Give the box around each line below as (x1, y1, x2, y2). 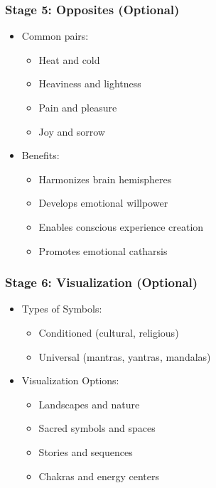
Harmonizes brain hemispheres (38, 171, 172, 186)
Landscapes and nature (38, 396, 140, 411)
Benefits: (21, 148, 60, 163)
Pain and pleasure (38, 100, 117, 114)
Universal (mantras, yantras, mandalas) (38, 349, 211, 364)
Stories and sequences (38, 444, 133, 459)
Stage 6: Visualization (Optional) (5, 273, 198, 291)
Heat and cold (38, 52, 100, 67)
